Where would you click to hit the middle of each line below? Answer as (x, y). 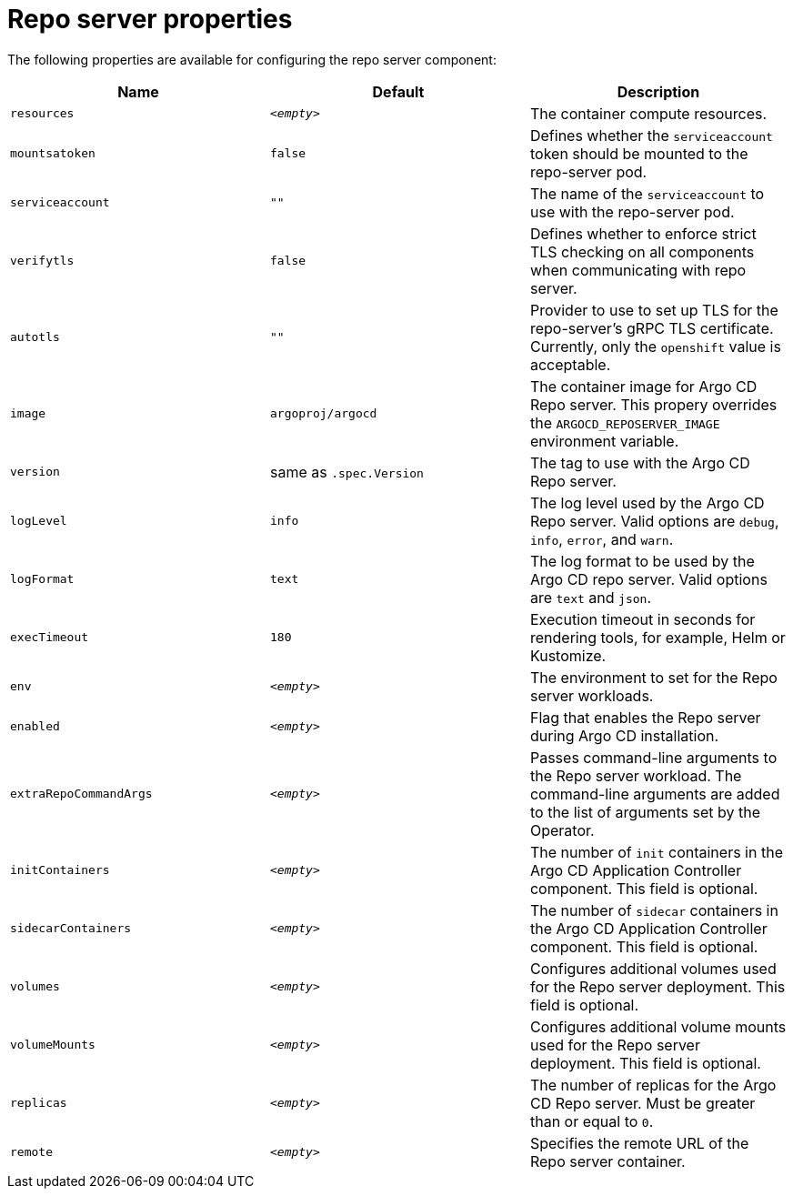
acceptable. (570, 364)
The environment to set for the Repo (653, 677)
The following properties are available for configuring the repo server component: (252, 59)
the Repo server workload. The (636, 775)
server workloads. (592, 695)
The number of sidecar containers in (654, 910)
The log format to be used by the (642, 561)
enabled (35, 727)
